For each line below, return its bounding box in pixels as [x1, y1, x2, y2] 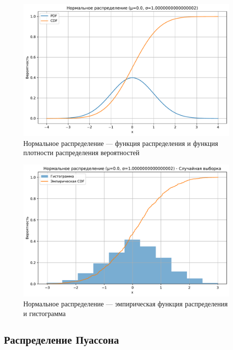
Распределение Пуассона [4, 332, 119, 347]
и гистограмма [23, 308, 66, 318]
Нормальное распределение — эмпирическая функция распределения [23, 298, 228, 308]
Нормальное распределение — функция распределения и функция [23, 138, 218, 148]
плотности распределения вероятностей [23, 147, 140, 158]
